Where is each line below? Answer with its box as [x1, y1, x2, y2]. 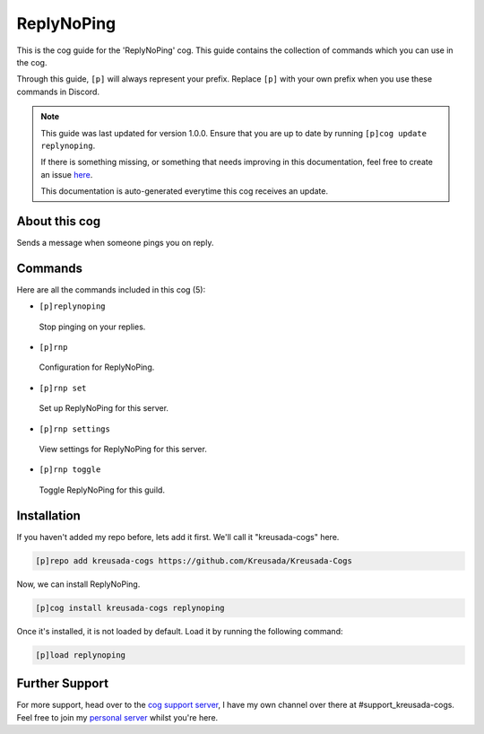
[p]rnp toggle [39, 465, 101, 475]
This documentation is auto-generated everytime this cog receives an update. [40, 186, 329, 197]
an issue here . [40, 169, 93, 179]
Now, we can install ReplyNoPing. [16, 579, 141, 590]
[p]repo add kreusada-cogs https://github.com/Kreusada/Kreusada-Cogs [35, 555, 353, 565]
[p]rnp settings [39, 424, 111, 434]
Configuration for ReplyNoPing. [39, 362, 155, 372]
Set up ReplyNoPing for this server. [39, 403, 169, 414]
